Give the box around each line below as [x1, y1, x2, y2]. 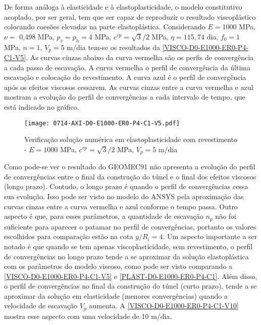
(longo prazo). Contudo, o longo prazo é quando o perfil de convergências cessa [4, 181, 248, 192]
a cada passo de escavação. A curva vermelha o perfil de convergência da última [4, 62, 250, 72]
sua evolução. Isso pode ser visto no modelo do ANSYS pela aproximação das [4, 191, 244, 202]
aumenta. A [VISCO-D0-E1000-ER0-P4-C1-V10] [89, 300, 239, 311]
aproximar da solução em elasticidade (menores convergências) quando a [4, 290, 228, 301]
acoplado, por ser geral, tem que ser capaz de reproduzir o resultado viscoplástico [4, 11, 256, 22]
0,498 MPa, [19, 31, 55, 41]
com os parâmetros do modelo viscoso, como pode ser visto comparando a [4, 261, 233, 271]
